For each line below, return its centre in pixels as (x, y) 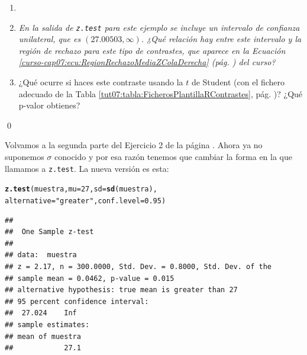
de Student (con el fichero (238, 82)
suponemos (25, 156)
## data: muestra (41, 255)
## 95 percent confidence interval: (77, 301)
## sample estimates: (47, 324)
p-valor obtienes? (49, 105)
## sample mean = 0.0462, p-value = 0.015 (90, 278)
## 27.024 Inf (41, 313)
